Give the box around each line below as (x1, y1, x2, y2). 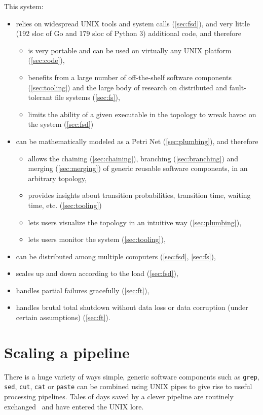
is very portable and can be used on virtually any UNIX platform (28, 45, 232, 55)
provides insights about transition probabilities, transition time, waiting (28, 190, 251, 200)
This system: (4, 1, 44, 11)
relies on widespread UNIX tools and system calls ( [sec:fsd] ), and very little (16, 18, 250, 28)
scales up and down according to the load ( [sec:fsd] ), (16, 268, 178, 279)
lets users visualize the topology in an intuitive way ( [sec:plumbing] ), (28, 217, 242, 227)
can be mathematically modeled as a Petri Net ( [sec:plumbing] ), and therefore (16, 135, 258, 146)
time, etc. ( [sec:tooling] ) (28, 199, 102, 210)
